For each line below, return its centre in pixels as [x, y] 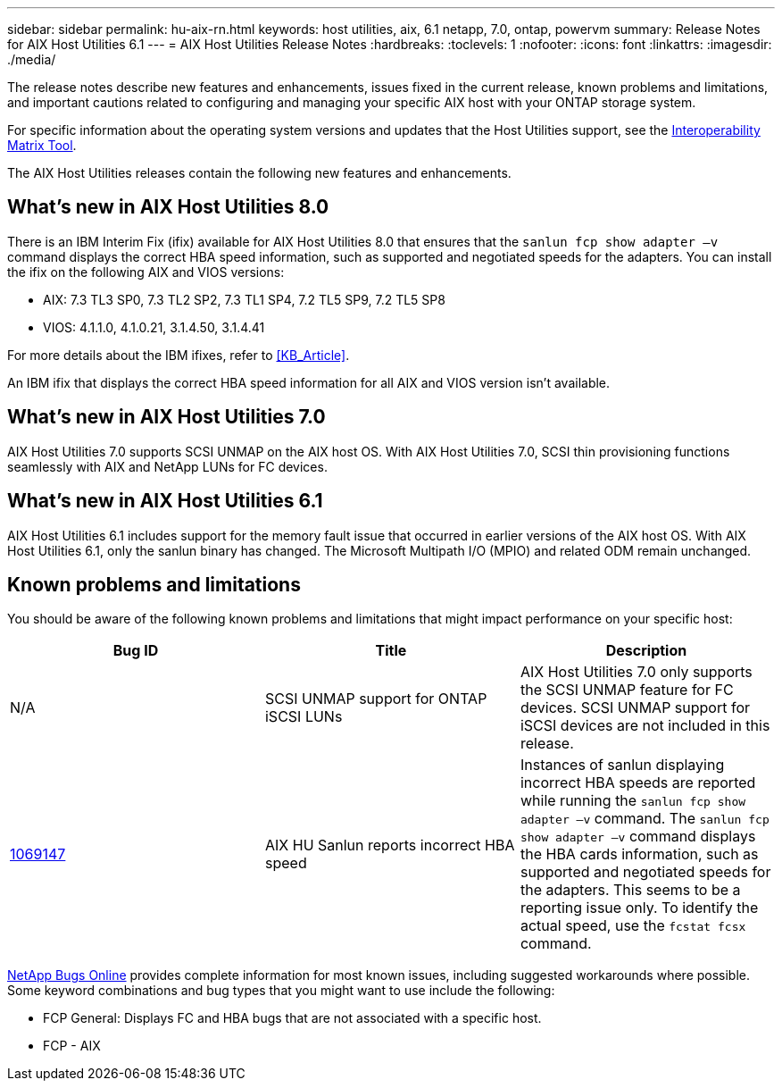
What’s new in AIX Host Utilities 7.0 [166, 417]
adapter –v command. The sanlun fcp [645, 819]
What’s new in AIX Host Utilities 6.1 [165, 501]
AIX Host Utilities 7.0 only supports [636, 672]
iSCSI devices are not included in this [645, 726]
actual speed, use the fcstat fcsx [633, 926]
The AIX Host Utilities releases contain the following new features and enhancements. [259, 173]
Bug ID [136, 651]
